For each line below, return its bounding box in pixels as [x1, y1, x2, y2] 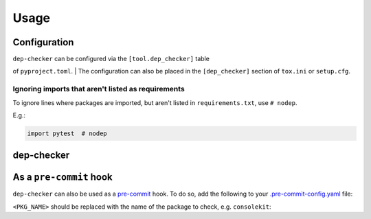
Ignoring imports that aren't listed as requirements [12, 84, 185, 94]
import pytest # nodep [27, 129, 108, 137]
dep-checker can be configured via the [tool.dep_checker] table [12, 55, 210, 63]
